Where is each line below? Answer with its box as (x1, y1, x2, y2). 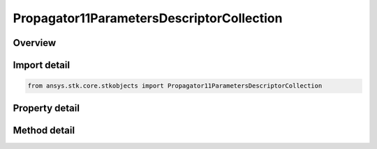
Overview (13, 37, 57, 49)
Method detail (13, 124, 75, 136)
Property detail (13, 102, 80, 114)
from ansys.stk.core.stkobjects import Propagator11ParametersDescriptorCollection (27, 82, 323, 90)
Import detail (13, 59, 70, 71)
